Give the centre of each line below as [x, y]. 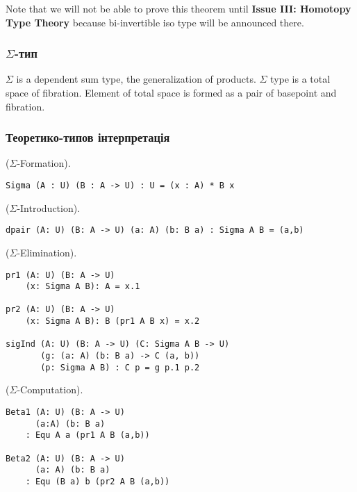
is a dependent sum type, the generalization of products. [136, 79]
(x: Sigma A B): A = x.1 [83, 287]
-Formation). [44, 163]
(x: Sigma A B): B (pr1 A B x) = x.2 [113, 321]
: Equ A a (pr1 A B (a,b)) [88, 435]
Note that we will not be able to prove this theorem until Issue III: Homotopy [178, 8]
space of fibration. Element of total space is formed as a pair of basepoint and [171, 92]
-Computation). [50, 389]
